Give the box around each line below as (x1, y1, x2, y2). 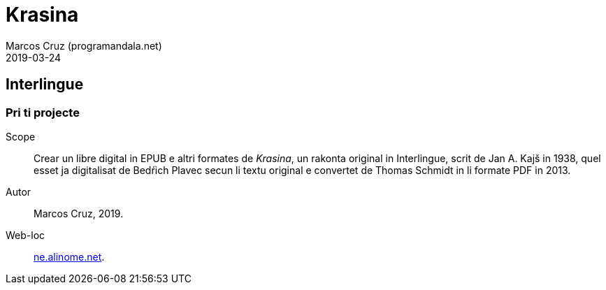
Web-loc (6, 229, 45, 241)
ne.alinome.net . (34, 250, 105, 263)
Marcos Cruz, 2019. (34, 207, 124, 219)
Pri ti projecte (6, 105, 80, 119)
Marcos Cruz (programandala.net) (6, 39, 162, 52)
